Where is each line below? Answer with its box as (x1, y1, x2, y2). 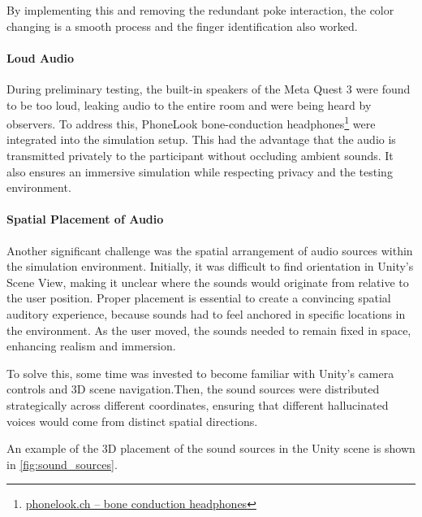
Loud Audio (6, 49, 75, 66)
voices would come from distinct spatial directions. (6, 412, 258, 429)
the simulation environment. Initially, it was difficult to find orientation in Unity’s (6, 258, 414, 275)
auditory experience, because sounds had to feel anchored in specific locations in (6, 305, 406, 322)
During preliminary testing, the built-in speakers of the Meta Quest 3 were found (6, 80, 411, 97)
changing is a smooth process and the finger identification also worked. (6, 17, 358, 34)
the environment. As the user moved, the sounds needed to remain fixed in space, (6, 321, 411, 338)
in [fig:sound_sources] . (6, 455, 118, 472)
